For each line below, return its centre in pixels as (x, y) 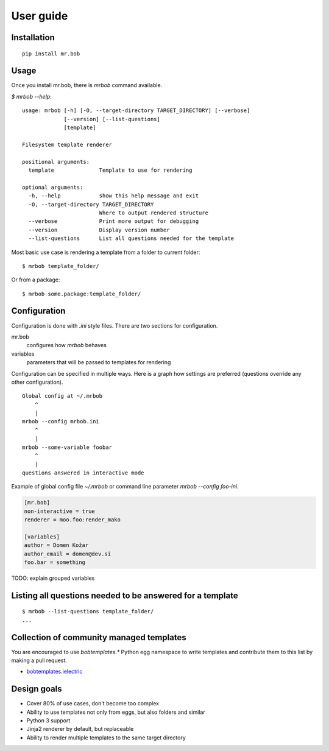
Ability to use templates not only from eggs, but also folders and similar (116, 712)
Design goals (37, 689)
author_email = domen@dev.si (68, 554)
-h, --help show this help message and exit (114, 196)
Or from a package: (36, 280)
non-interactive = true (60, 511)
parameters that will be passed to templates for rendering (99, 362)
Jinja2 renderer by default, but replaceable (80, 729)
